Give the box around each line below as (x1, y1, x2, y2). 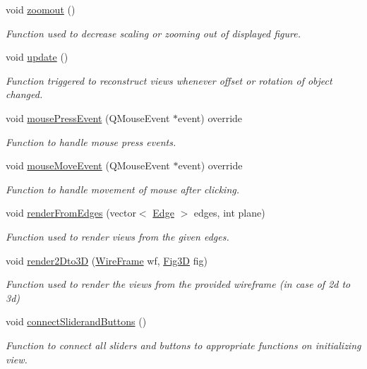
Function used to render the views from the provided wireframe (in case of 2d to (6, 277, 351, 291)
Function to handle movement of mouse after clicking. (6, 181, 240, 196)
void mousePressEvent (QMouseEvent (6, 110, 170, 125)
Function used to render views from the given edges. (6, 229, 229, 243)
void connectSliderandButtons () (6, 314, 147, 329)
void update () (6, 49, 68, 64)
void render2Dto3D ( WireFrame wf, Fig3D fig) (6, 253, 207, 267)
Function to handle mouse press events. (6, 134, 176, 149)
